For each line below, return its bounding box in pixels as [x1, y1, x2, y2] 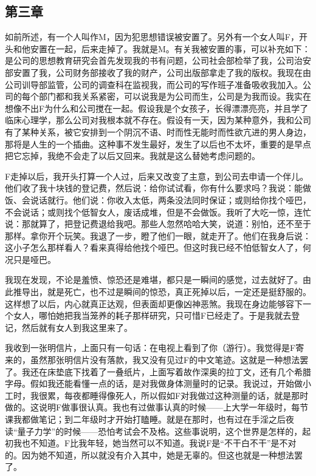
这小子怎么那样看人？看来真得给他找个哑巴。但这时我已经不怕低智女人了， [5, 241, 303, 254]
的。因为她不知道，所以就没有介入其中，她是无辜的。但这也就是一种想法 [5, 448, 294, 461]
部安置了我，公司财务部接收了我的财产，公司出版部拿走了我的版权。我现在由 [5, 66, 311, 78]
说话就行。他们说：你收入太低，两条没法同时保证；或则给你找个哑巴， [30, 193, 311, 206]
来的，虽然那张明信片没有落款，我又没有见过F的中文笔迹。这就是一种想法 [5, 353, 300, 366]
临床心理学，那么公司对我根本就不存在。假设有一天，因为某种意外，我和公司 [5, 114, 311, 126]
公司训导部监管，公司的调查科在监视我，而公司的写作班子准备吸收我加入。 [5, 78, 303, 90]
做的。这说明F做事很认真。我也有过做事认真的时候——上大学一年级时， [5, 401, 292, 413]
